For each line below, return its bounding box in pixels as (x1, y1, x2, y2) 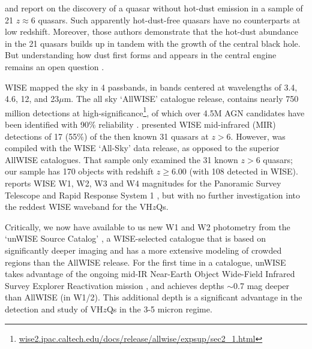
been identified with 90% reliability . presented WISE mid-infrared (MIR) (5, 118, 276, 130)
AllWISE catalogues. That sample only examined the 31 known (5, 153, 238, 166)
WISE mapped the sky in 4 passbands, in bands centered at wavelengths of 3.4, (5, 80, 298, 93)
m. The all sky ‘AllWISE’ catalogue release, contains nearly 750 (64, 92, 299, 105)
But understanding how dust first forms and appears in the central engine (5, 49, 277, 61)
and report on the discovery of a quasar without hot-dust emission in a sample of (5, 2, 303, 14)
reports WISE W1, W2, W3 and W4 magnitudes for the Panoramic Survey (5, 176, 281, 189)
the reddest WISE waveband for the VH (5, 200, 152, 213)
